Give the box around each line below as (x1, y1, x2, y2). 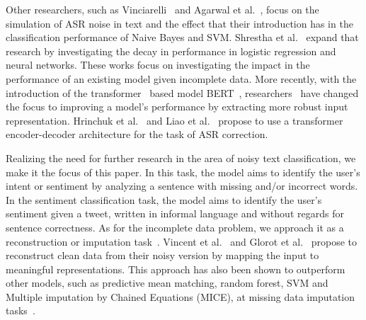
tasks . (6, 303, 35, 318)
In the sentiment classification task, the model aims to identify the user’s (6, 192, 322, 207)
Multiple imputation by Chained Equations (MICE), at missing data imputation (6, 289, 355, 304)
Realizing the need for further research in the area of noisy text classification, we (6, 150, 356, 165)
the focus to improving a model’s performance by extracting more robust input (6, 99, 348, 114)
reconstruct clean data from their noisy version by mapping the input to (6, 248, 319, 263)
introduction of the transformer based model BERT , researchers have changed (6, 85, 359, 100)
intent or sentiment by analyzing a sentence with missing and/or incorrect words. (6, 178, 358, 193)
